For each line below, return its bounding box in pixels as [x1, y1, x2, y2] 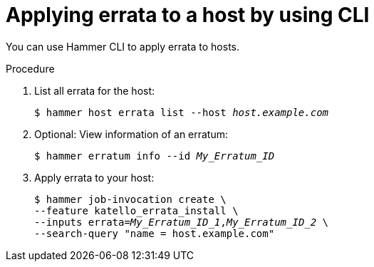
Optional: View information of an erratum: [34, 127, 229, 140]
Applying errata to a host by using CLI [6, 3, 370, 27]
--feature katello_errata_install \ [34, 204, 239, 216]
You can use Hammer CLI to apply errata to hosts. [6, 40, 239, 53]
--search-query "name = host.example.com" [34, 227, 275, 239]
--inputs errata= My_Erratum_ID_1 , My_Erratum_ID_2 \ [34, 216, 329, 228]
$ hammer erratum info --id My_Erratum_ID [34, 150, 275, 162]
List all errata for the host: [34, 84, 155, 97]
